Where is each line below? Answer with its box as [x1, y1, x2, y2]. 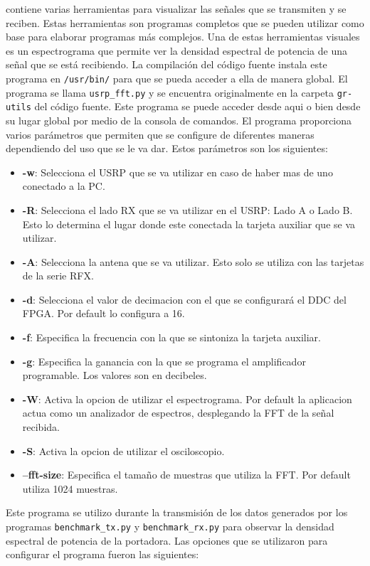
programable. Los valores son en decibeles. [22, 368, 207, 383]
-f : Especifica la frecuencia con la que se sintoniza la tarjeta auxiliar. [22, 330, 321, 345]
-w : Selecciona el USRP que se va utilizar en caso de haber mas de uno [22, 164, 333, 179]
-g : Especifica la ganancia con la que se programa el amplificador [22, 353, 306, 368]
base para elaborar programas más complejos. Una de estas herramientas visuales [6, 29, 360, 44]
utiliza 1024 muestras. [22, 481, 118, 496]
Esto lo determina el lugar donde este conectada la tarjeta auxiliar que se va [22, 216, 356, 231]
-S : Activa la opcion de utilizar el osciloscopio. [22, 443, 225, 458]
